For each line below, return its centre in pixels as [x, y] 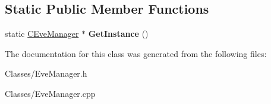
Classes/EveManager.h [46, 73]
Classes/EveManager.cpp [50, 93]
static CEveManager [42, 34]
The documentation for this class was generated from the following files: [136, 53]
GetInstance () [118, 34]
